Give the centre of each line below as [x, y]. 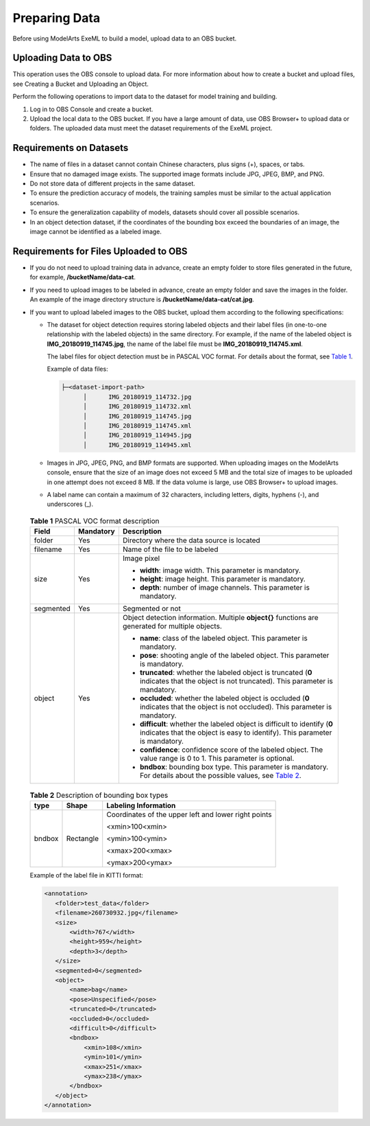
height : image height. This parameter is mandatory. [223, 579]
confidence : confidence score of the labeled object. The [231, 750]
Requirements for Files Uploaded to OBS [100, 251]
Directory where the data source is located [191, 540]
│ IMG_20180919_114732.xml [137, 406]
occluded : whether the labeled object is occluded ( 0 [224, 698]
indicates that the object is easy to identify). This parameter [236, 733]
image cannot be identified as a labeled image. [96, 232]
